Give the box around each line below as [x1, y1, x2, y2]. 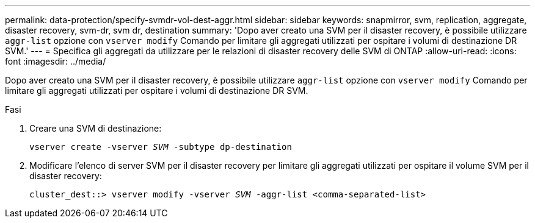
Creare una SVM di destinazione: [29, 123, 162, 133]
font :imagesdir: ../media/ [5, 56, 106, 66]
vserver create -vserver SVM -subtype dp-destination [29, 142, 292, 152]
